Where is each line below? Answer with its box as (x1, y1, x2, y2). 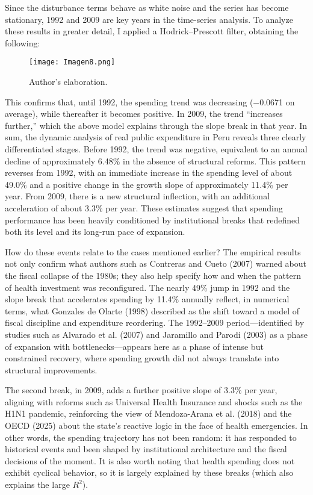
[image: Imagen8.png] (29, 58, 116, 67)
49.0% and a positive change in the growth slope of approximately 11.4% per (5, 178, 288, 190)
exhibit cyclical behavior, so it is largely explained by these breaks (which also (5, 466, 294, 479)
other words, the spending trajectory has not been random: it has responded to (5, 431, 297, 443)
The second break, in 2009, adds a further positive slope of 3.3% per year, (5, 384, 277, 396)
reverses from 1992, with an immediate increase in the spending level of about (5, 166, 293, 179)
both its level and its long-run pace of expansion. (5, 225, 185, 238)
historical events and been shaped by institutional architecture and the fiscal (5, 443, 287, 455)
